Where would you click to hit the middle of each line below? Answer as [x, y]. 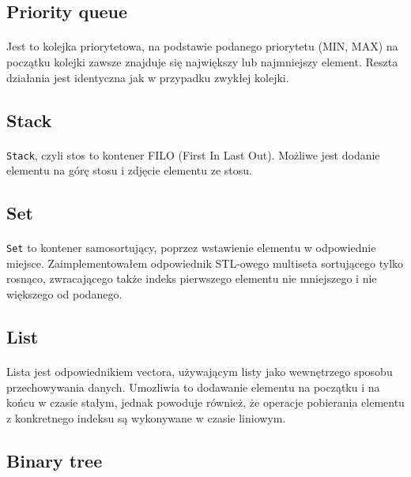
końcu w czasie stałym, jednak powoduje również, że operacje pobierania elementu [205, 402]
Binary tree [55, 460]
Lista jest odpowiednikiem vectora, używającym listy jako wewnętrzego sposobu [200, 371]
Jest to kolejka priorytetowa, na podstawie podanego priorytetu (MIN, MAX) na [202, 46]
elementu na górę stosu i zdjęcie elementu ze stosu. [129, 170]
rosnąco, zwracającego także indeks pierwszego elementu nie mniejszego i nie [192, 278]
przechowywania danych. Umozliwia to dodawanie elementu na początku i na [193, 387]
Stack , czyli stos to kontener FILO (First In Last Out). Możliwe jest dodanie [193, 154]
